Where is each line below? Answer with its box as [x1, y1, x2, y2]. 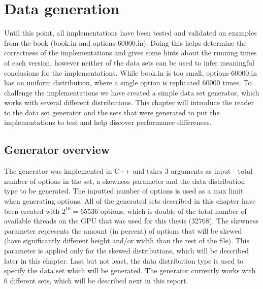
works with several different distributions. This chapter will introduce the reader [4, 97, 254, 108]
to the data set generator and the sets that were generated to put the [4, 107, 220, 117]
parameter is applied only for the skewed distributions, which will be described [4, 245, 249, 256]
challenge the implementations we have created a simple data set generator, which [4, 87, 259, 98]
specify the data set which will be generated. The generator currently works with [4, 265, 256, 276]
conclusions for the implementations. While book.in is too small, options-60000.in [4, 67, 257, 78]
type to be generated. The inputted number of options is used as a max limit [4, 185, 244, 196]
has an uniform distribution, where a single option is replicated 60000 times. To [4, 77, 252, 88]
